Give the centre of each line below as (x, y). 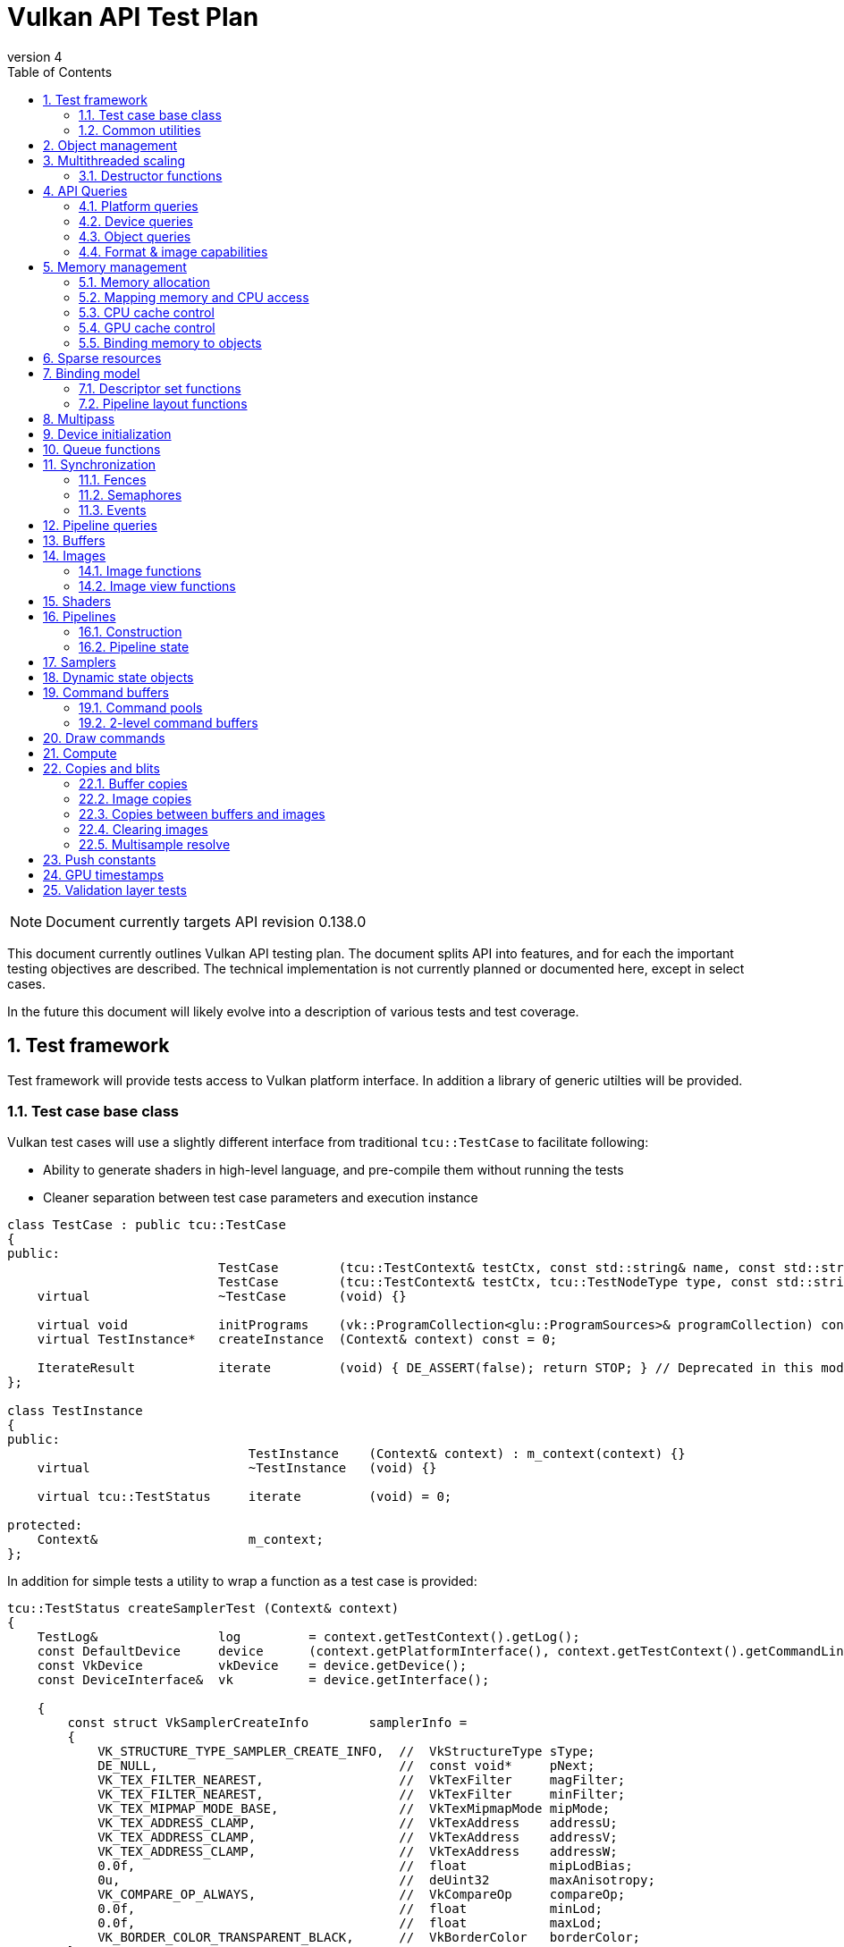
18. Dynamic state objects (118, 677)
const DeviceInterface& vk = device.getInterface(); (263, 1680)
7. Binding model (92, 373)
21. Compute (80, 753)
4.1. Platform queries (139, 206)
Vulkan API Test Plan (133, 17)
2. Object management (110, 145)
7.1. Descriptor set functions (160, 388)
